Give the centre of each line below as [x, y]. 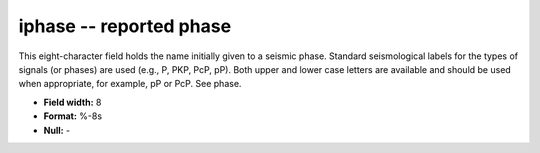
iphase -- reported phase [125, 26]
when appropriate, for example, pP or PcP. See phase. [130, 84]
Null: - [57, 130]
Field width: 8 [72, 102]
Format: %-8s [73, 116]
